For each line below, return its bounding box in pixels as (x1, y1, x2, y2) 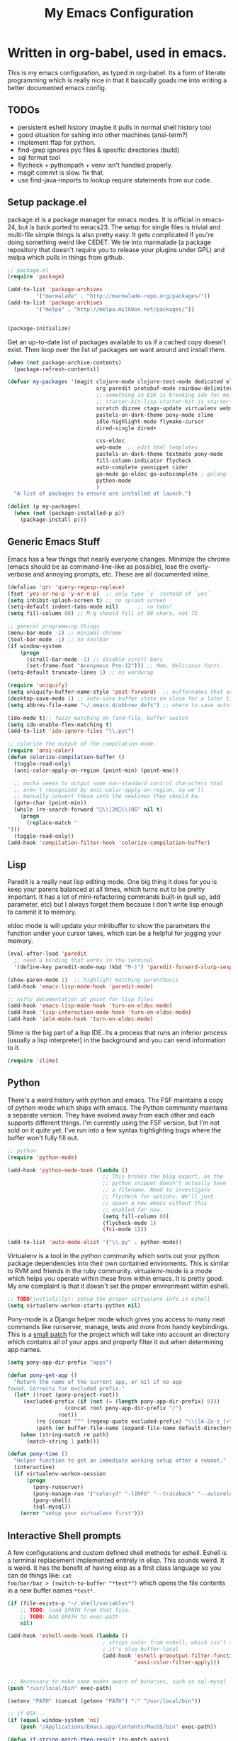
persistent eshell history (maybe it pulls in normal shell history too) (17, 123, 212, 131)
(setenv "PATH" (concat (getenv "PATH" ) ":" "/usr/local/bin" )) (7, 1697, 201, 1705)
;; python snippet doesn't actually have (102, 1180, 227, 1187)
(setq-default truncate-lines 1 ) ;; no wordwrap (7, 669, 154, 676)
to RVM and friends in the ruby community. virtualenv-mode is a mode (7, 1267, 212, 1275)
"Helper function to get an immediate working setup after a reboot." (13, 1457, 227, 1464)
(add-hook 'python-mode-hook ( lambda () (7, 1167, 129, 1174)
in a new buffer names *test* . (7, 1586, 96, 1595)
